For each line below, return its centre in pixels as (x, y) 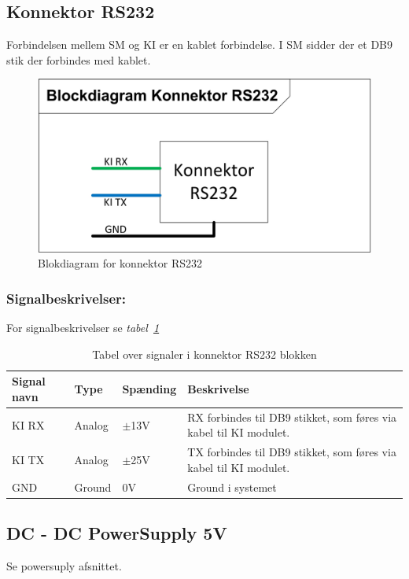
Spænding (149, 389)
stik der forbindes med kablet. (79, 59)
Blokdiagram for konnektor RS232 (120, 263)
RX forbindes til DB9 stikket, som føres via (292, 417)
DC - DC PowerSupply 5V (117, 533)
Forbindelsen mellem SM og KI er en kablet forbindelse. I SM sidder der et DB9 (200, 44)
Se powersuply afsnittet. (64, 565)
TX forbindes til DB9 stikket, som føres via (292, 452)
